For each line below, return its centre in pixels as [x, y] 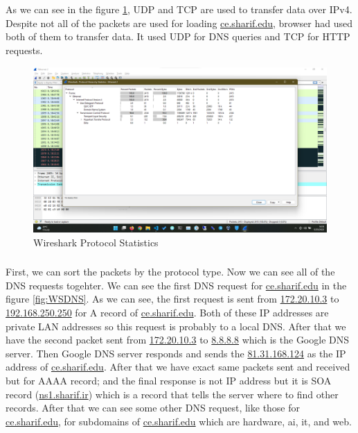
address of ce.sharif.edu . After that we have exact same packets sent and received [178, 367]
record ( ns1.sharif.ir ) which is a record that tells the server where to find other [172, 394]
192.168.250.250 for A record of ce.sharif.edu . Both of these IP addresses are [167, 312]
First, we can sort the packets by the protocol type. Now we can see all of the [170, 272]
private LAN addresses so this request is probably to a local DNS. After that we [176, 326]
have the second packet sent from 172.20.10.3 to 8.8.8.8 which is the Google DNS [178, 340]
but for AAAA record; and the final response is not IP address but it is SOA [169, 380]
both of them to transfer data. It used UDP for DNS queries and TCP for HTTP [178, 36]
